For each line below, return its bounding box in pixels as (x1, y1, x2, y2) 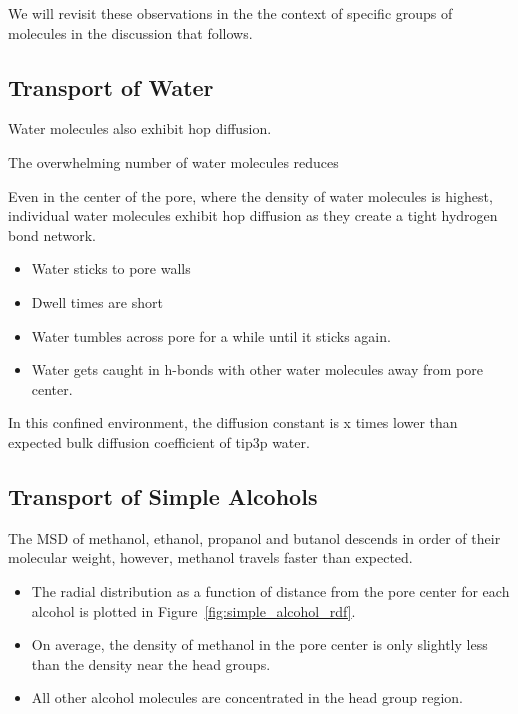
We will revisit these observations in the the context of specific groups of (8, 3, 453, 23)
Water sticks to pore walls (31, 258, 191, 279)
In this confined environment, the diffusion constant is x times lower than (8, 412, 458, 433)
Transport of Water (8, 71, 214, 102)
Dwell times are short (31, 291, 163, 312)
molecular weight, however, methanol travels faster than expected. (8, 547, 413, 568)
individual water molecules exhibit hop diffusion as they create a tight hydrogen (8, 205, 498, 226)
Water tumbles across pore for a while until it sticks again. (31, 325, 391, 346)
